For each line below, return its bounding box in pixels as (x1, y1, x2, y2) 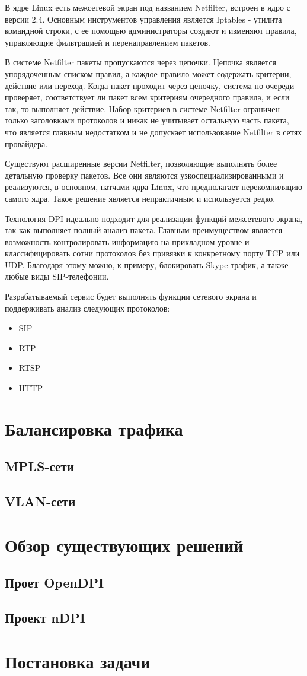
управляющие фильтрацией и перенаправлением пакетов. (5, 36, 210, 48)
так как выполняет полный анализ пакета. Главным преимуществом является (5, 224, 283, 236)
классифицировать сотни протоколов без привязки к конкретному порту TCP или (5, 247, 300, 259)
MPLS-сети (5, 457, 74, 475)
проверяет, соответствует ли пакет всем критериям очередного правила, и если (5, 91, 290, 103)
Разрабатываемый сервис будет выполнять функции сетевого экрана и (5, 290, 257, 303)
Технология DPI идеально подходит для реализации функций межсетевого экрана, (5, 212, 303, 224)
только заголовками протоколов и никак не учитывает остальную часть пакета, (5, 114, 289, 126)
